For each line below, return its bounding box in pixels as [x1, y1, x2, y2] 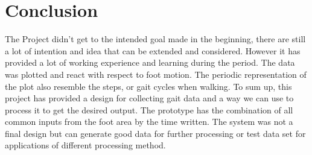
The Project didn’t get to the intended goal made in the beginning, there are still [5, 33, 306, 45]
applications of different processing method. [5, 139, 166, 151]
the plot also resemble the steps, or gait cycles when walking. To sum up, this [5, 80, 292, 92]
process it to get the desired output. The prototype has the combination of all [5, 103, 293, 116]
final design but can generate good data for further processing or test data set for [5, 127, 306, 139]
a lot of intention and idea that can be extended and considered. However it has [5, 44, 301, 57]
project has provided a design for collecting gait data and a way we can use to [5, 92, 294, 104]
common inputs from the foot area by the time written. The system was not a [5, 115, 293, 128]
